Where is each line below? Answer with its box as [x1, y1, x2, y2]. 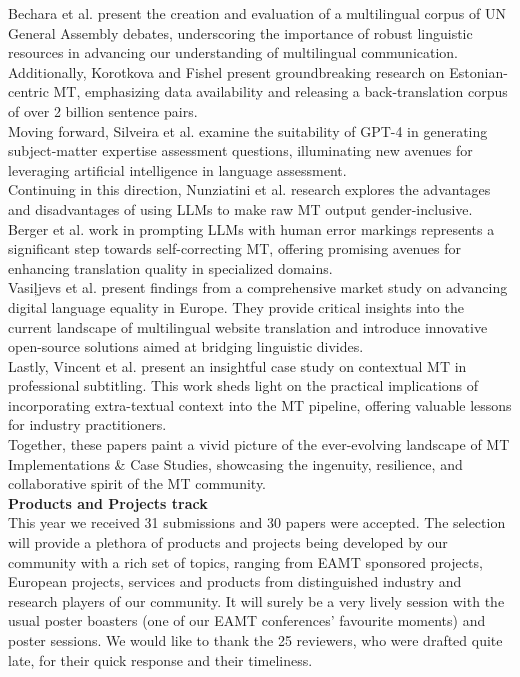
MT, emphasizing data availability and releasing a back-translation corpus [53, 81, 508, 102]
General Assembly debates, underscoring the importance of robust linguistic [8, 22, 473, 43]
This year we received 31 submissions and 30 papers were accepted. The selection [8, 512, 506, 533]
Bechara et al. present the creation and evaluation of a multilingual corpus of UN [8, 3, 506, 23]
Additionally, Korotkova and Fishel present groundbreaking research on [8, 61, 445, 82]
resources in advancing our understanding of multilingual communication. [8, 42, 459, 63]
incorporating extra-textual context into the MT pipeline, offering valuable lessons [8, 394, 512, 415]
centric [8, 81, 49, 102]
